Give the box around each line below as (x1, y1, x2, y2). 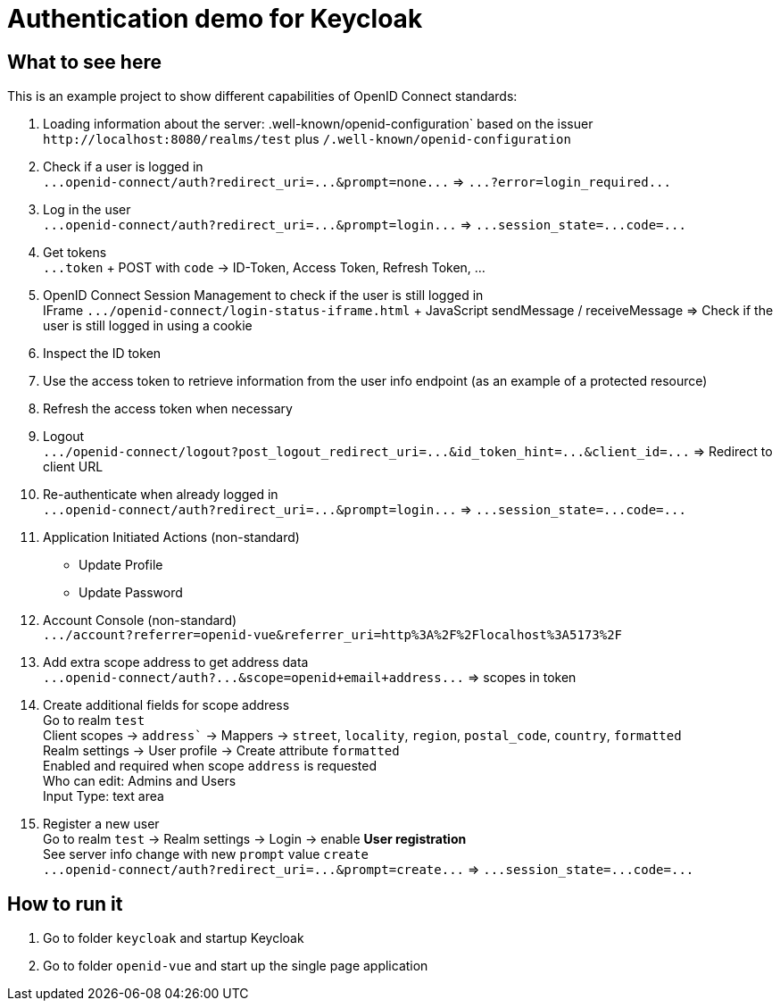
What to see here (7, 50, 162, 73)
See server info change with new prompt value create (43, 846, 369, 862)
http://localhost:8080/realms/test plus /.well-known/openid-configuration (43, 131, 571, 147)
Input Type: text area (43, 788, 164, 804)
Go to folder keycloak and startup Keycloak (43, 930, 304, 946)
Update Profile (79, 557, 163, 573)
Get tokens (43, 245, 107, 261)
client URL (43, 459, 104, 475)
